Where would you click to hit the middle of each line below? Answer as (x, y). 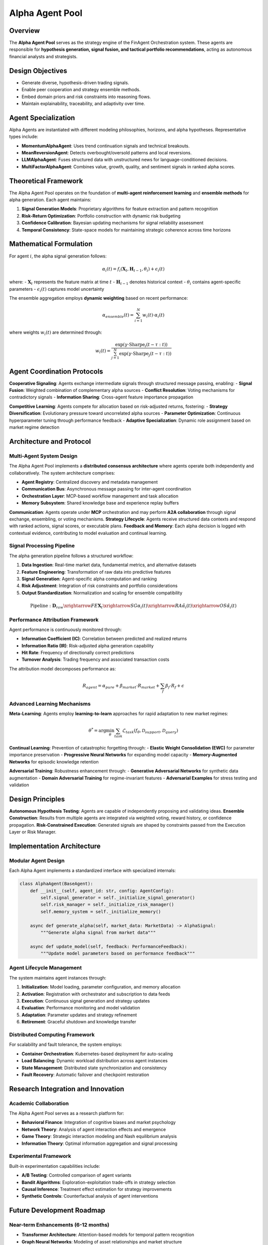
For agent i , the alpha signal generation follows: (58, 256)
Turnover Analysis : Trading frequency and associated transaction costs (96, 659)
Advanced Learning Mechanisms (50, 704)
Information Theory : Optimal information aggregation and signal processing (100, 1143)
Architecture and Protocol (50, 441)
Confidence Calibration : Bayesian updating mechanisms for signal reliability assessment (112, 223)
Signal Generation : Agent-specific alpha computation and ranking (89, 579)
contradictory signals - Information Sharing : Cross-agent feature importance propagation (101, 397)
